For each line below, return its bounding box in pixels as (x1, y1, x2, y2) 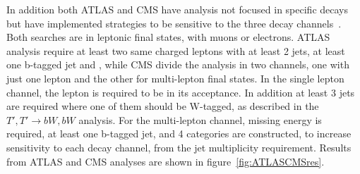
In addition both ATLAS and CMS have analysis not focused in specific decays (6, 2, 348, 16)
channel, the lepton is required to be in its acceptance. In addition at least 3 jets (6, 85, 355, 99)
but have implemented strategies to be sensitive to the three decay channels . (6, 15, 342, 30)
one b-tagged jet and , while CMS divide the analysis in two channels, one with (6, 57, 349, 72)
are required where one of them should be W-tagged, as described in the (6, 99, 319, 113)
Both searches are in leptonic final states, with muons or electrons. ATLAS (6, 30, 330, 44)
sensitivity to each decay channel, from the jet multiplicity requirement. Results (6, 139, 352, 154)
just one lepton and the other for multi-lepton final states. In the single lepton (6, 70, 344, 85)
